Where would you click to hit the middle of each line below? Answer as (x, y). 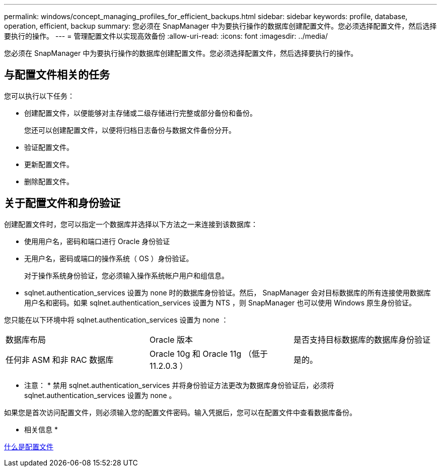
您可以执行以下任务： (39, 96)
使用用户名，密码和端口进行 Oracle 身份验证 (97, 241)
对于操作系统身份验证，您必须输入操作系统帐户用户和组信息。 (126, 275)
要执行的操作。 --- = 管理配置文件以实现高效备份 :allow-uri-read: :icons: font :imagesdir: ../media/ (166, 36)
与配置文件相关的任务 (57, 75)
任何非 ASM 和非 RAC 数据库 (60, 360)
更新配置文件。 (49, 164)
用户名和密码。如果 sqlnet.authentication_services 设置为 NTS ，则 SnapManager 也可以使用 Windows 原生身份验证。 (220, 302)
